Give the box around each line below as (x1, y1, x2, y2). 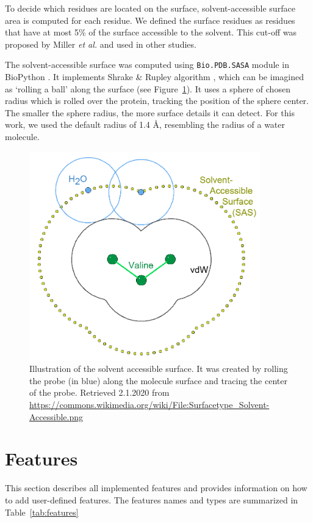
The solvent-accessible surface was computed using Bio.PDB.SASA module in (5, 58, 289, 71)
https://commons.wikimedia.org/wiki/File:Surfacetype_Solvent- (29, 398, 270, 411)
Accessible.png (29, 410, 84, 423)
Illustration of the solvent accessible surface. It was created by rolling (29, 362, 288, 375)
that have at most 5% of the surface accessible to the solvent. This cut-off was (5, 26, 297, 39)
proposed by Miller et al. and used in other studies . (5, 37, 196, 50)
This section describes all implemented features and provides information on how (5, 481, 308, 494)
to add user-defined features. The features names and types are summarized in (5, 493, 298, 506)
